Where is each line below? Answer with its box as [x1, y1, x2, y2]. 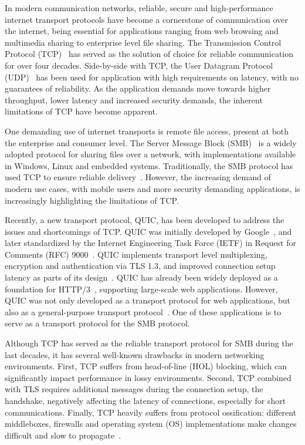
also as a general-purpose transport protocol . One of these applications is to [5, 305, 282, 318]
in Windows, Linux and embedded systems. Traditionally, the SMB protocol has [5, 159, 293, 171]
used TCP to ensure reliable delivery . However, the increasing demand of [5, 171, 271, 183]
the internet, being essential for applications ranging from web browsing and [5, 25, 279, 37]
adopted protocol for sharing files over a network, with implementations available [5, 148, 296, 160]
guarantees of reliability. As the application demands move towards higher [5, 82, 271, 95]
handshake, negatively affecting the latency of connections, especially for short [5, 395, 286, 406]
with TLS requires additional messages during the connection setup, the [5, 383, 263, 395]
